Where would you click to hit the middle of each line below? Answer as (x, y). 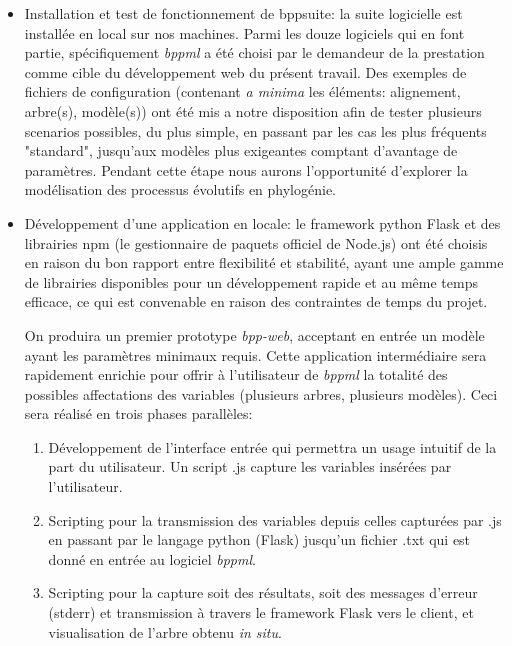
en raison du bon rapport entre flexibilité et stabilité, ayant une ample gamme (264, 262)
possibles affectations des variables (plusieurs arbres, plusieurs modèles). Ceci (261, 393)
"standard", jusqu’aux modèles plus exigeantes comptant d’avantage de (241, 150)
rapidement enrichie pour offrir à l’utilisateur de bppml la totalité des (236, 374)
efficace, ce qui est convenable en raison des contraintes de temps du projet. (256, 301)
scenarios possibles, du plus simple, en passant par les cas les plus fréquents (255, 130)
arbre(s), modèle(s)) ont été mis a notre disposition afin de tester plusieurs (253, 110)
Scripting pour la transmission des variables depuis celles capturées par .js (275, 519)
